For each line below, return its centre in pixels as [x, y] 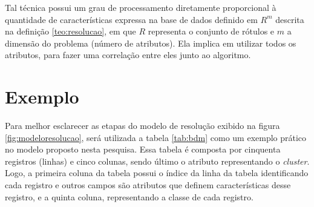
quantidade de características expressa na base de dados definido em [131, 19]
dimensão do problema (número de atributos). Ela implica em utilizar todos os [151, 43]
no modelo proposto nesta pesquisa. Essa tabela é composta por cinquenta [143, 149]
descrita [290, 19]
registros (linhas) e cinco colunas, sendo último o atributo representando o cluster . [157, 161]
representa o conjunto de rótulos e [211, 31]
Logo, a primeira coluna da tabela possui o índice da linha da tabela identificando [157, 173]
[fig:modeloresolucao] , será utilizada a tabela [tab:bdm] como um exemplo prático [156, 137]
